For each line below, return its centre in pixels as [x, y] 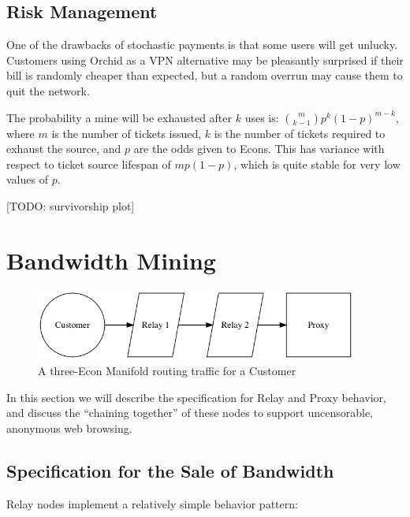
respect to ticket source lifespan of [89, 164]
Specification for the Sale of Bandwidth [170, 470]
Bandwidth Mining [111, 260]
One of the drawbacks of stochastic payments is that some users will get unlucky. [202, 45]
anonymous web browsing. [69, 428]
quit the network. [48, 90]
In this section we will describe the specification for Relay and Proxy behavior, [196, 397]
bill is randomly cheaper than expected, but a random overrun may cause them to [205, 75]
